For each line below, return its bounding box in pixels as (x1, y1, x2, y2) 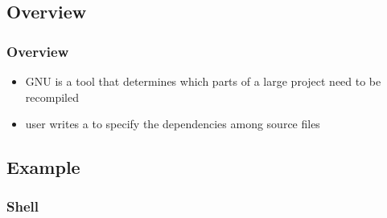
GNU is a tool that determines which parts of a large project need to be (25, 73, 381, 89)
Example (6, 155, 80, 180)
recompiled (25, 88, 79, 105)
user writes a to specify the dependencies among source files (25, 115, 320, 132)
